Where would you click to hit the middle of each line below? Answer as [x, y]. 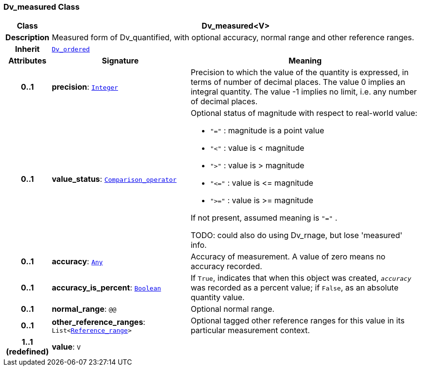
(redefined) [27, 352]
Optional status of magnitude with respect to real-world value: [304, 113]
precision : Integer [85, 87]
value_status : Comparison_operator [114, 179]
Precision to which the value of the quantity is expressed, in [300, 72]
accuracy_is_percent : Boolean [106, 288]
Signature [120, 61]
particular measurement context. [250, 330]
